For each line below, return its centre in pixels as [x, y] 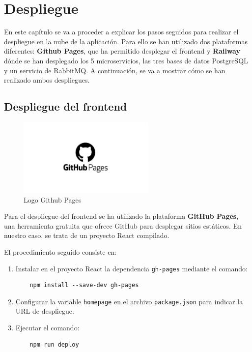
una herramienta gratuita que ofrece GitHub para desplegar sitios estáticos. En [123, 225]
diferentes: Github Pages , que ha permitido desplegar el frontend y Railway [122, 51]
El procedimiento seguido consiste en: [60, 251]
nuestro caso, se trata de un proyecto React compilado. [87, 235]
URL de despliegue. [45, 311]
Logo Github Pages [53, 199]
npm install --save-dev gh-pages [84, 285]
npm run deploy [54, 344]
